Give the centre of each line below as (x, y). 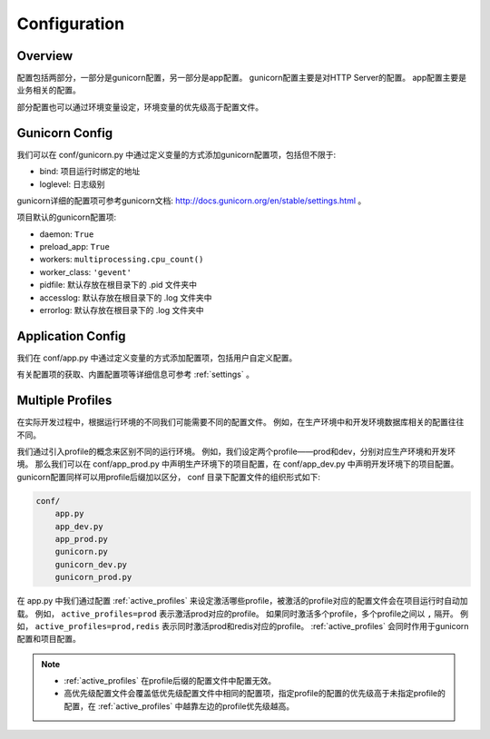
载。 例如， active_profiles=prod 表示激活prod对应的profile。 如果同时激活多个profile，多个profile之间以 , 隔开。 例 (243, 614)
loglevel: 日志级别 (72, 184)
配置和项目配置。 (49, 639)
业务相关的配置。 (49, 90)
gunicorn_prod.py (93, 577)
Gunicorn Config (65, 133)
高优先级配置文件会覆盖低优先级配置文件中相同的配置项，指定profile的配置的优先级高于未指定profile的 (255, 694)
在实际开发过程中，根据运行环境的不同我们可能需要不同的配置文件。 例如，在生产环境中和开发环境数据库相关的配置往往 (240, 422)
